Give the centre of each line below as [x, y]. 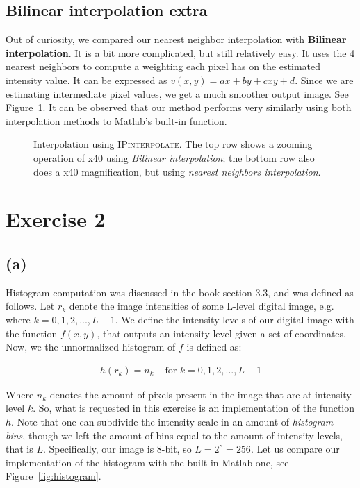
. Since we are [324, 79]
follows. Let [30, 306]
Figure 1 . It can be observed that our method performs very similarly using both [179, 107]
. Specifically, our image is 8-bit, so [117, 449]
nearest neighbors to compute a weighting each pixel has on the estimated [163, 66]
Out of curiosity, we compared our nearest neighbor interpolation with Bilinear [176, 39]
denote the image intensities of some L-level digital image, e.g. [202, 306]
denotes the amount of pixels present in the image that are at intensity [201, 394]
